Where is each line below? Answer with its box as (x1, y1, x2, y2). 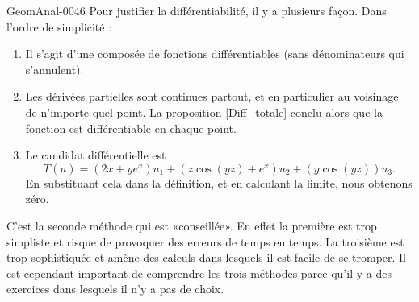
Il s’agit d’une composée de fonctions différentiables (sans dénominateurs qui (25, 45, 404, 62)
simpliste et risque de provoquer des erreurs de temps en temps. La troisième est (6, 233, 404, 250)
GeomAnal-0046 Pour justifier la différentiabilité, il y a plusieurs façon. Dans (6, 2, 387, 19)
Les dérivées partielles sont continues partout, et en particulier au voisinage (25, 88, 399, 105)
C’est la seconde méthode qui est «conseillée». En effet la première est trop (6, 217, 377, 234)
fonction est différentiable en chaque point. (25, 119, 237, 136)
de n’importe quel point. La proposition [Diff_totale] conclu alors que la (25, 103, 383, 120)
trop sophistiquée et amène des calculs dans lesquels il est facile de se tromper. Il (6, 249, 407, 266)
